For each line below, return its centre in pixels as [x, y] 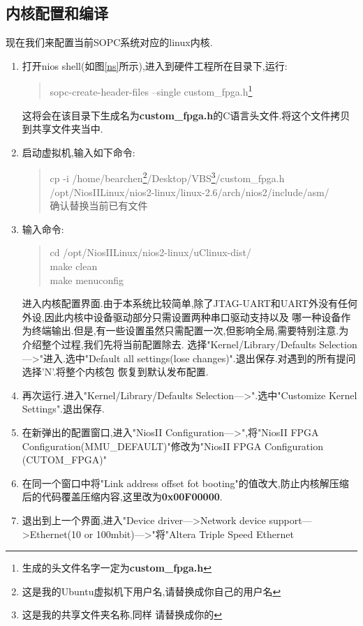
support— [290, 520]
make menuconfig [87, 280]
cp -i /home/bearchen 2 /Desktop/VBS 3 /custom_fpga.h [167, 177]
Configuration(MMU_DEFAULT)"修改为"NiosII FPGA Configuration [172, 446]
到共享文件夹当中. [62, 129]
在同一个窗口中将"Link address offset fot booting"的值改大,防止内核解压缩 [185, 483]
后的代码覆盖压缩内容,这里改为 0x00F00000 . [122, 497]
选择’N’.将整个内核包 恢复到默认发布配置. [115, 372]
